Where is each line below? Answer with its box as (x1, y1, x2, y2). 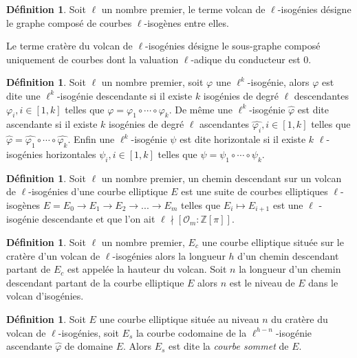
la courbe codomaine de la (136, 325, 247, 339)
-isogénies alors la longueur (112, 248, 226, 262)
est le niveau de (229, 275, 295, 289)
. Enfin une (67, 132, 115, 146)
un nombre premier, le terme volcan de (101, 2, 266, 16)
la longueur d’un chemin (239, 262, 341, 276)
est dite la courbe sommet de (169, 339, 289, 353)
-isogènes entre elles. (144, 15, 229, 30)
